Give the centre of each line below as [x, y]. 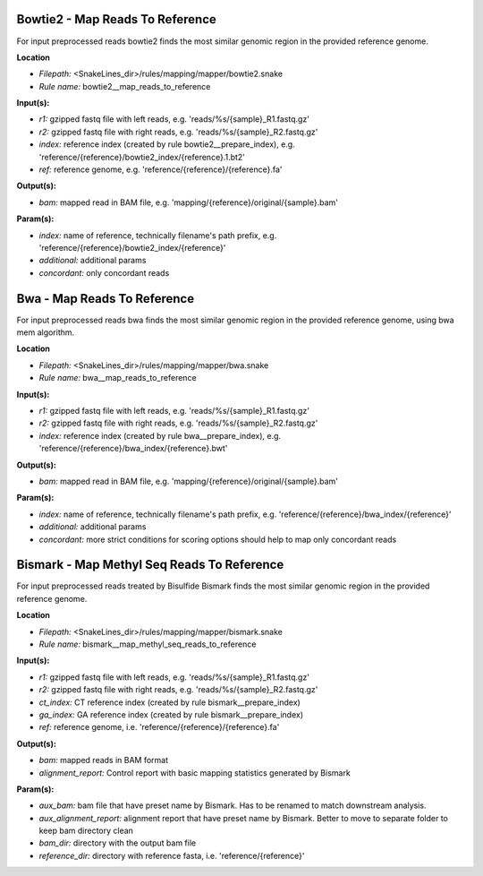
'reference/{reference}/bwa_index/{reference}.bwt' [133, 449]
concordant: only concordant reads [104, 272]
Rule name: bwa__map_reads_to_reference [118, 378]
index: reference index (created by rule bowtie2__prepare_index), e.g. [167, 144]
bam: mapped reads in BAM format [104, 760]
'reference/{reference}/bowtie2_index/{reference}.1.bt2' [142, 157]
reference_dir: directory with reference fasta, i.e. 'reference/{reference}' [172, 855]
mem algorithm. [46, 332]
